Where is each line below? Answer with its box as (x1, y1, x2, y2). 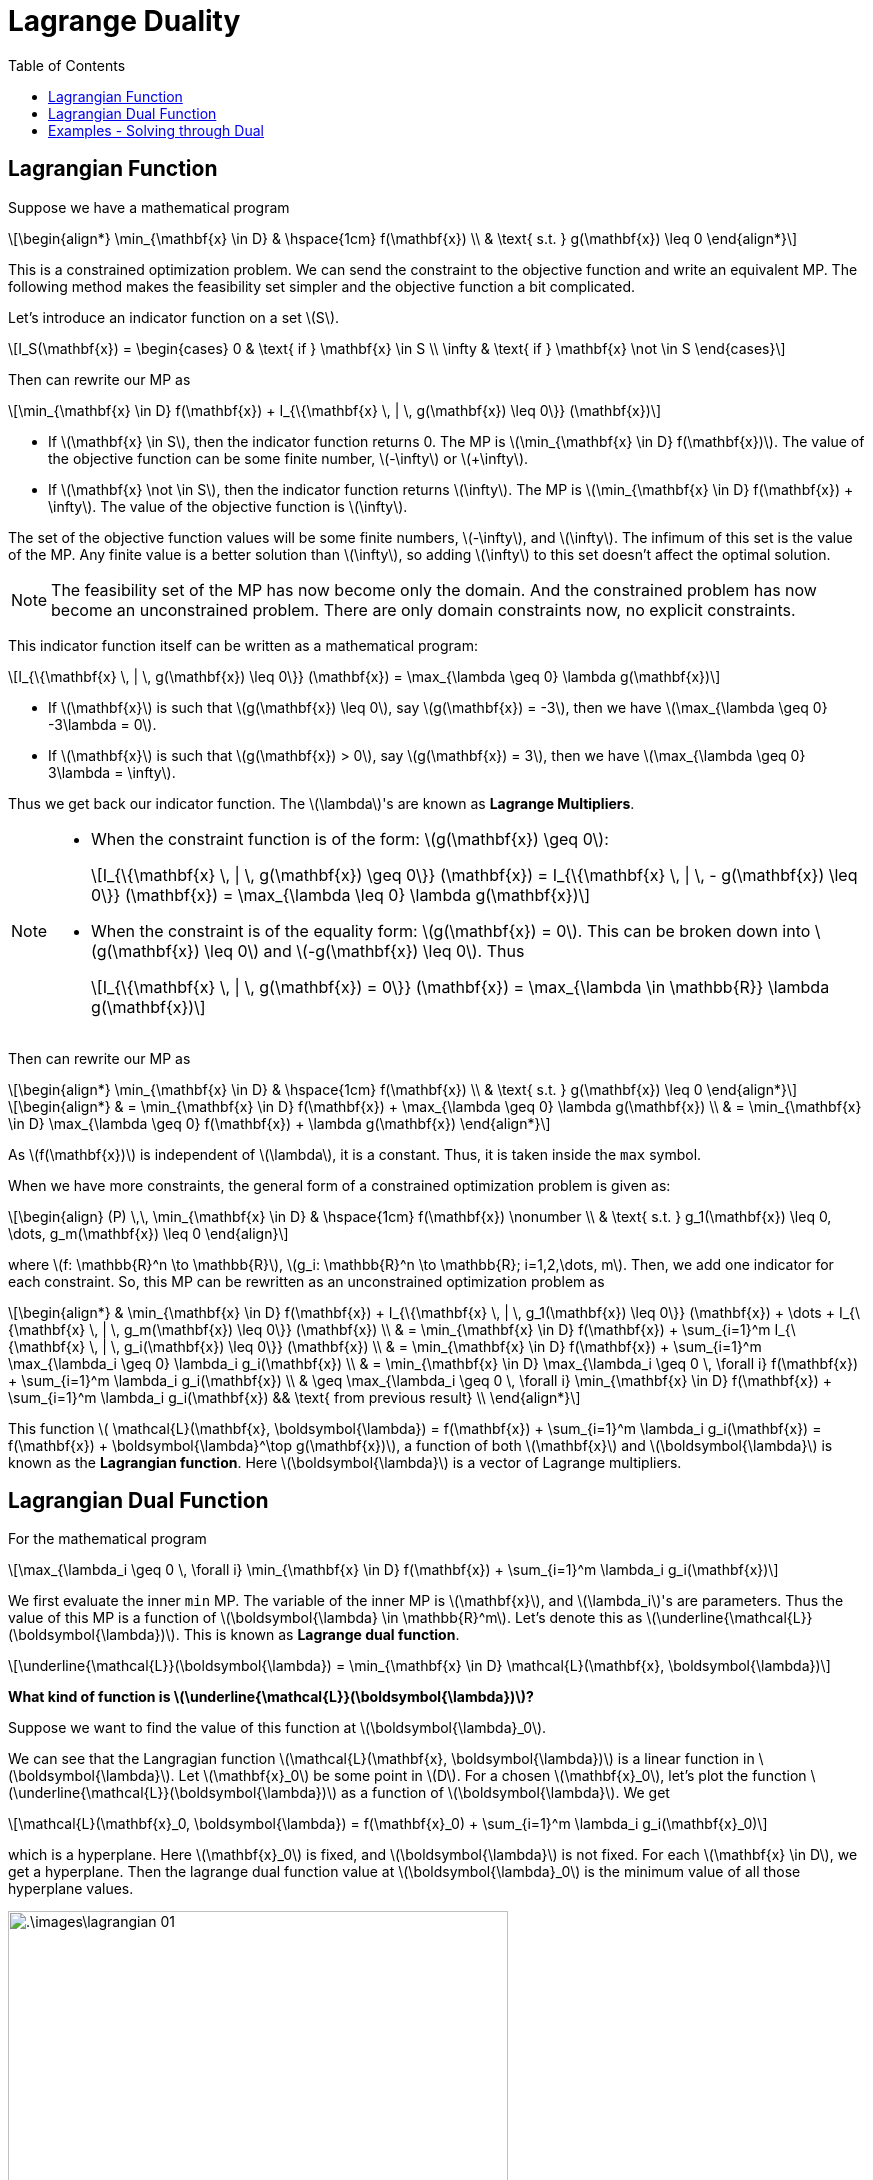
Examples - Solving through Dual (48, 121, 264, 139)
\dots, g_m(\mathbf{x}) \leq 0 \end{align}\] (8, 1224, 289, 1242)
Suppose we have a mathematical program (8, 198, 290, 216)
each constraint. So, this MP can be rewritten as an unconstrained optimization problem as (8, 1272, 605, 1290)
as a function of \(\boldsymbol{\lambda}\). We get (340, 1784, 670, 1802)
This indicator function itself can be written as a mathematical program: (8, 636, 478, 654)
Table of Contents (8, 56, 126, 74)
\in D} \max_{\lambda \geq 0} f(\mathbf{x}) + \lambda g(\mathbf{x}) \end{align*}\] (8, 1114, 551, 1132)
